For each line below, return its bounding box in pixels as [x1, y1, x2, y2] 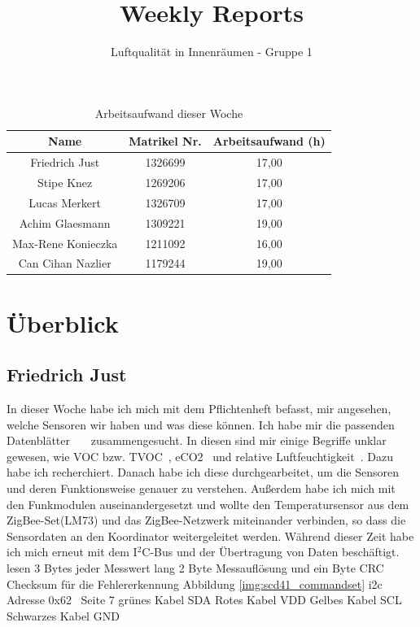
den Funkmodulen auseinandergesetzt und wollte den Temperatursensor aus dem [7, 495, 409, 512]
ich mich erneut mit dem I [7, 543, 138, 560]
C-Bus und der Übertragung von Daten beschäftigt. [142, 543, 400, 560]
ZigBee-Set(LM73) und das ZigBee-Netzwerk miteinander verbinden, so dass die [7, 512, 406, 529]
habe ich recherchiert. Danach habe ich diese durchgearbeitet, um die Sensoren [7, 464, 400, 481]
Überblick [7, 306, 119, 339]
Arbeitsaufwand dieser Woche [94, 104, 243, 121]
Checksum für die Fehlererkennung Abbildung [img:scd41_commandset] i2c [7, 575, 383, 592]
